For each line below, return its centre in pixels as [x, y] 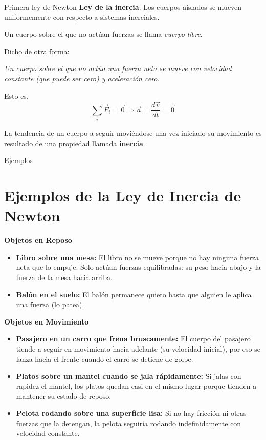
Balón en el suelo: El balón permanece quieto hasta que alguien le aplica [134, 294]
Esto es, [16, 95]
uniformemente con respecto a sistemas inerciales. [82, 17]
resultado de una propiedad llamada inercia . [75, 143]
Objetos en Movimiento [47, 321]
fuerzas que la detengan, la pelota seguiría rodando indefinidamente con [129, 423]
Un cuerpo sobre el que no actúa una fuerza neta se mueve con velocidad [118, 68]
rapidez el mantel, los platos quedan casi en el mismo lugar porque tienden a [136, 386]
